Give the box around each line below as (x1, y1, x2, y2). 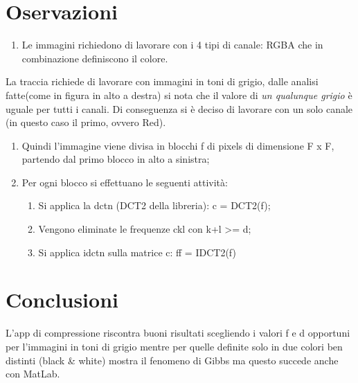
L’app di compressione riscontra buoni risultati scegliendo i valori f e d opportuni (6, 326, 350, 340)
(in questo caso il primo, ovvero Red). (6, 115, 166, 130)
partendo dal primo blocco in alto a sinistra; (21, 152, 210, 166)
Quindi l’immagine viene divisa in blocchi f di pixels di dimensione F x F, (21, 138, 334, 152)
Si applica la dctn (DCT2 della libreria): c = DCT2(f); (38, 198, 271, 213)
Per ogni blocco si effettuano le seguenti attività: (21, 175, 228, 189)
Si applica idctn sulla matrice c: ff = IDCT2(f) (38, 244, 236, 259)
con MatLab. (6, 366, 60, 381)
